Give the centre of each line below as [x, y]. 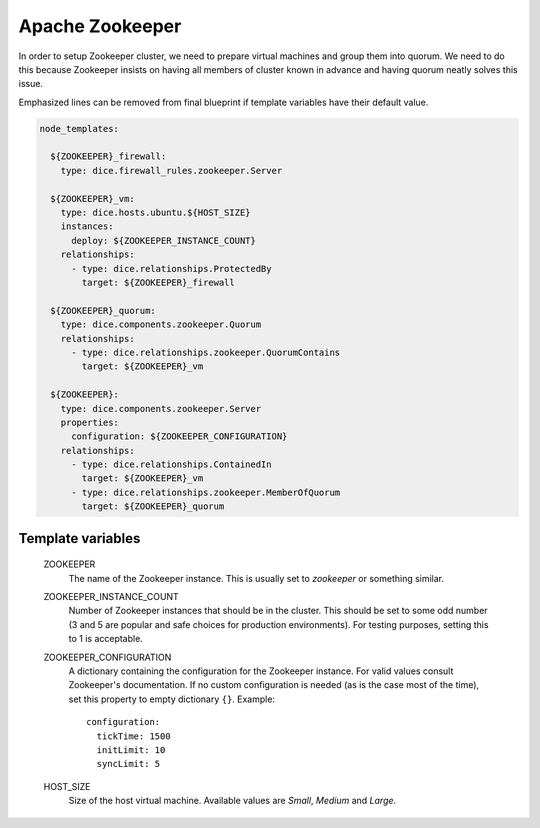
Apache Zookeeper [100, 26]
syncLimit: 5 [128, 764]
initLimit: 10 [131, 749]
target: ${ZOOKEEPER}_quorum [153, 506]
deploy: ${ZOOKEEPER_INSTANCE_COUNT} [164, 240]
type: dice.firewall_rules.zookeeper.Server [171, 170]
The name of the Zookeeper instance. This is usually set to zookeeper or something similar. [256, 578]
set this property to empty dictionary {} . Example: [171, 699]
